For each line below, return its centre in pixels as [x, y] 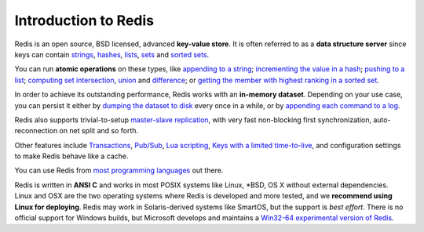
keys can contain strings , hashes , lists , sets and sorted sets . [112, 54]
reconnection [36, 131]
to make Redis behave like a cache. [71, 156]
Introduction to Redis [84, 20]
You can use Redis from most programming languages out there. [119, 170]
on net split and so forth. [99, 131]
